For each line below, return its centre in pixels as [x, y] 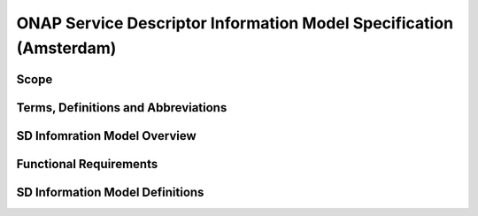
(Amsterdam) [66, 48]
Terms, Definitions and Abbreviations [122, 108]
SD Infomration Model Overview [106, 136]
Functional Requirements [87, 164]
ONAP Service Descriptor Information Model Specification [235, 23]
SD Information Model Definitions [110, 192]
